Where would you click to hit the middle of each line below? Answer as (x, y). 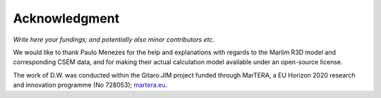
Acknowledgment (66, 18)
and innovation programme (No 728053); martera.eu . (90, 85)
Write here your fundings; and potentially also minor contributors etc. (114, 39)
